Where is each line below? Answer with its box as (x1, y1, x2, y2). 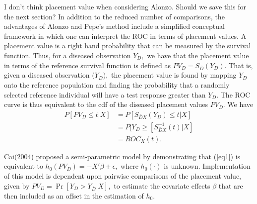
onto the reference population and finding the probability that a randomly (4, 79, 230, 90)
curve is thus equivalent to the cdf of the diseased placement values (4, 99, 208, 109)
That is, (229, 60, 253, 70)
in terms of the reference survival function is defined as (4, 60, 171, 70)
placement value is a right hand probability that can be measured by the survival (4, 40, 251, 51)
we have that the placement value (147, 50, 249, 60)
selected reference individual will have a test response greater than (4, 89, 206, 100)
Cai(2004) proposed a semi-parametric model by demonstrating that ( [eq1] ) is (4, 151, 241, 161)
